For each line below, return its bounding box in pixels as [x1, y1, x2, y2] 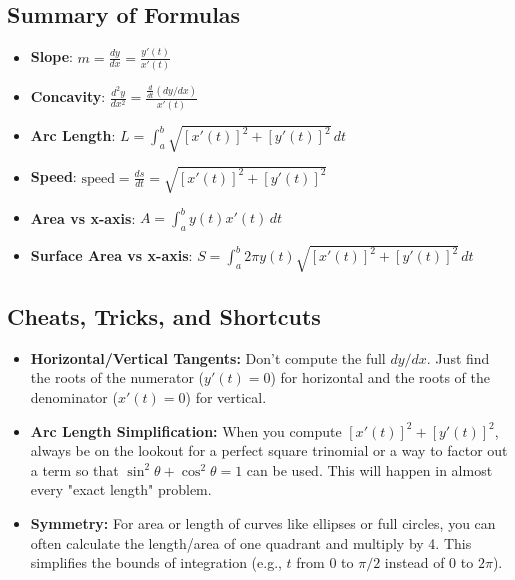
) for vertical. [185, 387, 267, 408]
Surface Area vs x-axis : [30, 245, 193, 266]
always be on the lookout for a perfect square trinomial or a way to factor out [30, 440, 508, 461]
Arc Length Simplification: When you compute [30, 420, 342, 441]
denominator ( [30, 387, 118, 408]
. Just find [426, 347, 490, 368]
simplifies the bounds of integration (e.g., [30, 552, 282, 573]
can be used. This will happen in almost [246, 459, 493, 480]
